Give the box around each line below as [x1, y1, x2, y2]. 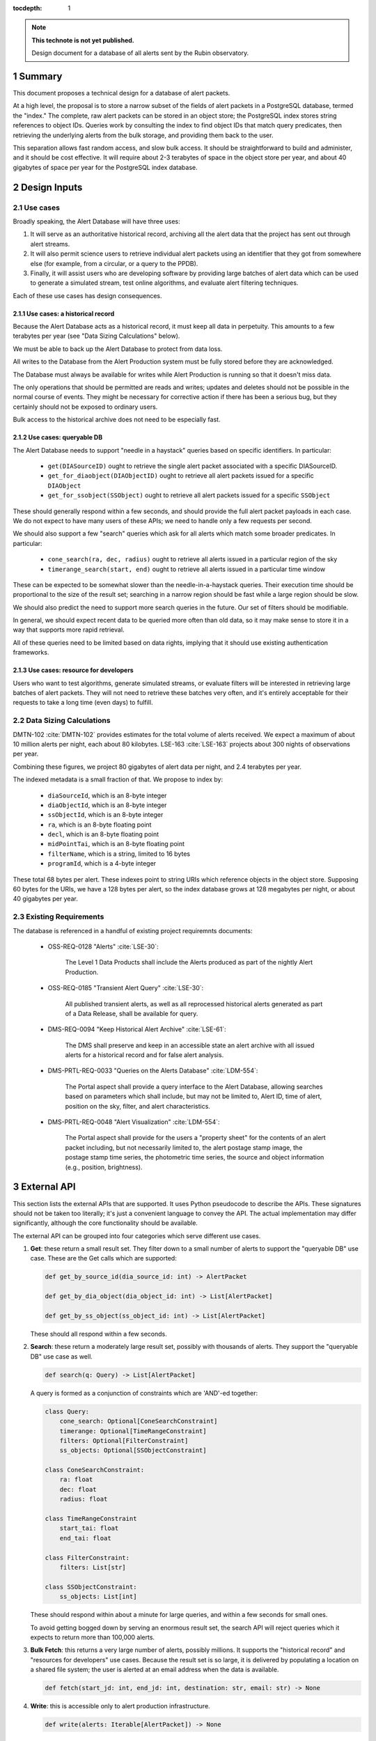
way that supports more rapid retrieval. [13, 625, 125, 634]
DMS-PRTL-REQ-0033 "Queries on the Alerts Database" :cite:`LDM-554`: [47, 1066, 258, 1075]
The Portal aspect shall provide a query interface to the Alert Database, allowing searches [65, 1082, 323, 1091]
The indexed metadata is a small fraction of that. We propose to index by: [13, 775, 224, 783]
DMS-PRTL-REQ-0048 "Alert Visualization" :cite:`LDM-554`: [47, 1118, 220, 1126]
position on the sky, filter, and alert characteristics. [65, 1102, 210, 1110]
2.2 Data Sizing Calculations [13, 716, 111, 726]
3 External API [13, 1181, 76, 1193]
